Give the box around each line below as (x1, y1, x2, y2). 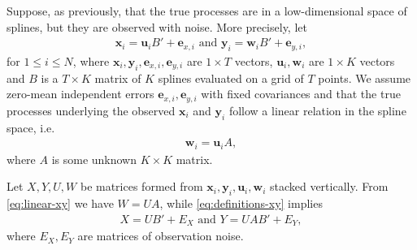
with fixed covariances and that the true (201, 85, 401, 102)
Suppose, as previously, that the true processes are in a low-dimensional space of (7, 2, 407, 19)
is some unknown (51, 150, 137, 167)
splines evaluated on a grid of (158, 69, 304, 86)
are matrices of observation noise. (77, 227, 244, 244)
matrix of (94, 69, 141, 86)
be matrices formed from (80, 178, 203, 195)
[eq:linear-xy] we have (7, 195, 114, 212)
